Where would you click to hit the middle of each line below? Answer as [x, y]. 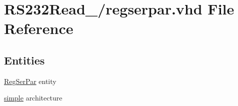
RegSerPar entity [30, 81]
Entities [24, 60]
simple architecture [33, 98]
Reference [39, 28]
